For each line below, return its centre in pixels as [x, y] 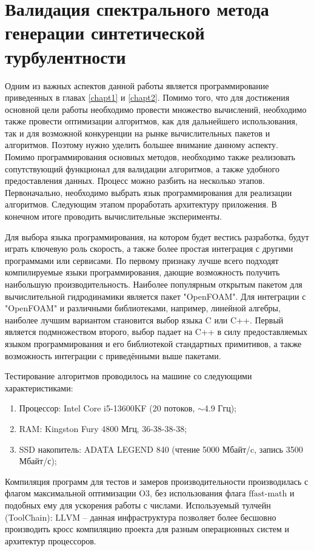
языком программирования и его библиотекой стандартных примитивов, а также [153, 343]
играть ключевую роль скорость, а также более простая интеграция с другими [149, 248]
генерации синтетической [105, 32]
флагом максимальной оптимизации [71, 493]
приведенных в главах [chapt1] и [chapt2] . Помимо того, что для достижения [147, 97]
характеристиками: [39, 387]
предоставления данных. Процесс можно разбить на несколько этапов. [135, 181]
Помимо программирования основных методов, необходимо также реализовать [150, 157]
